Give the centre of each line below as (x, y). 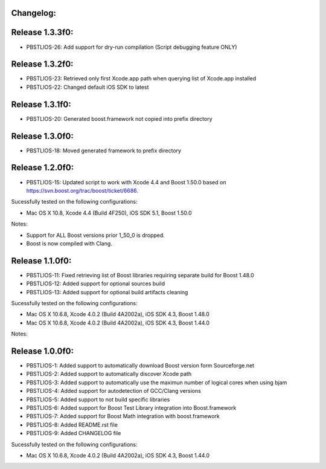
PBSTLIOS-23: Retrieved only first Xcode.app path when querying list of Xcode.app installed (141, 79)
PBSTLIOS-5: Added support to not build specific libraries (98, 399)
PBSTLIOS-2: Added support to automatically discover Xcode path (109, 374)
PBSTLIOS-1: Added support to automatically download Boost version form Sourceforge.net (140, 366)
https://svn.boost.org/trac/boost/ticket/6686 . (82, 190)
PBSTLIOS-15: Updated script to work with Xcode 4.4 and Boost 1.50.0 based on (126, 182)
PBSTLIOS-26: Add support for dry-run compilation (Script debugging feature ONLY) (132, 47)
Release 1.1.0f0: (41, 261)
